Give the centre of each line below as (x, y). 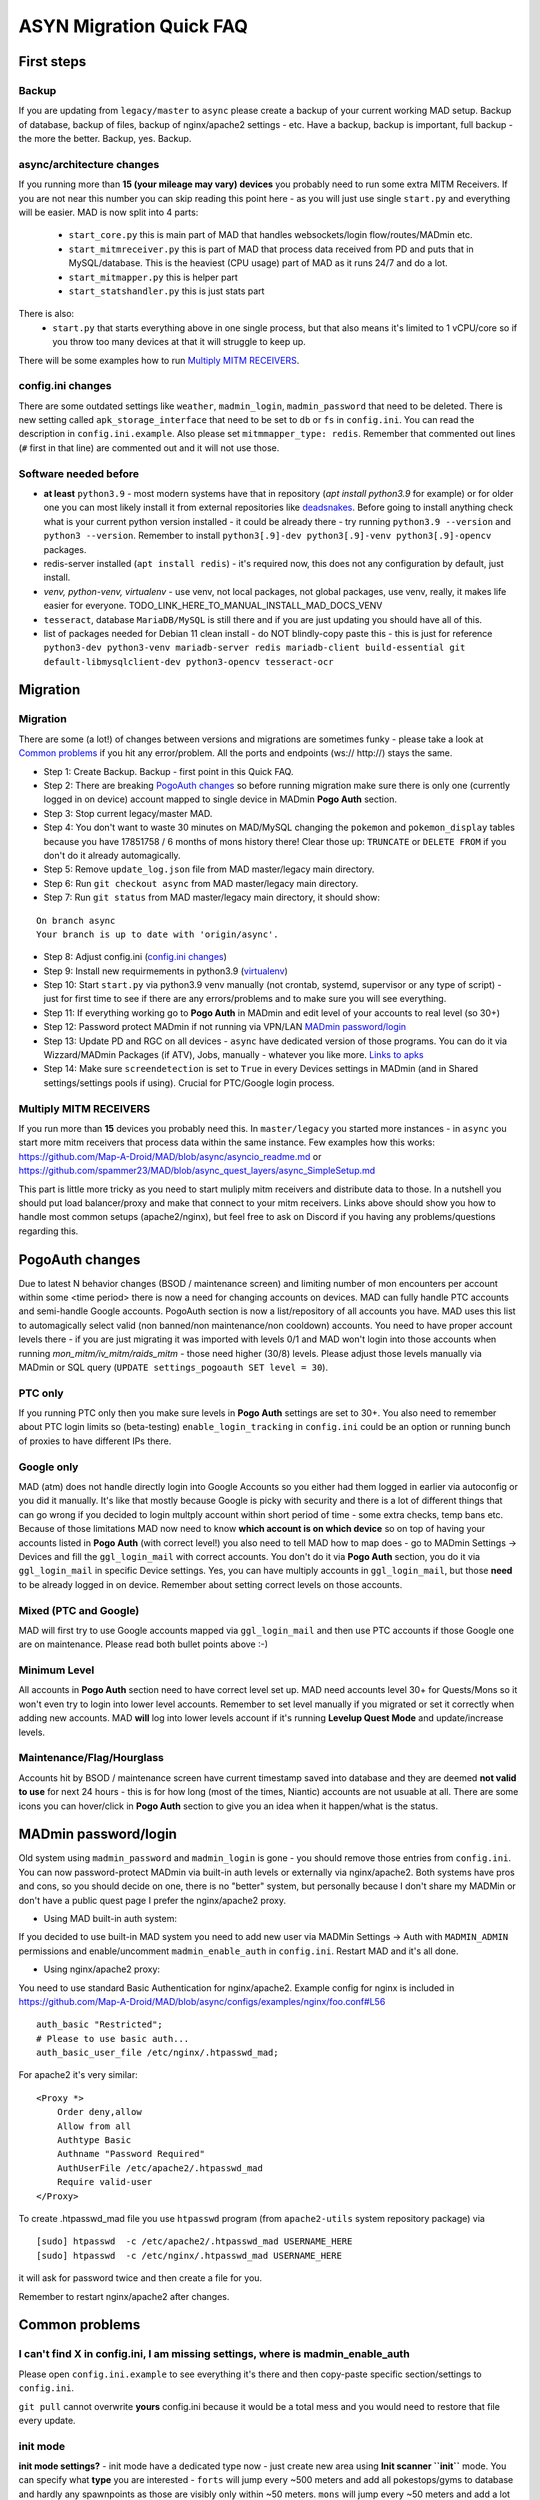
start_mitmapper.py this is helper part (153, 277)
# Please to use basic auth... (113, 2038)
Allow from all (94, 2126)
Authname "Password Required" (130, 2154)
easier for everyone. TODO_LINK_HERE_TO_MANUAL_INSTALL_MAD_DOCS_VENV (213, 606)
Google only (48, 1467)
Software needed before (79, 473)
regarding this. (48, 1231)
